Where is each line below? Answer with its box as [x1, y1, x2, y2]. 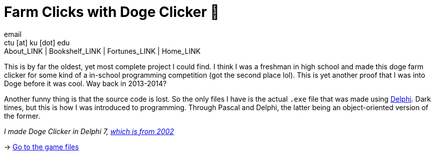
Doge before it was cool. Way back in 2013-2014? [4, 79, 167, 88]
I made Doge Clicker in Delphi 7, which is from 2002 [4, 127, 174, 136]
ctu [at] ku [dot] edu [4, 38, 70, 47]
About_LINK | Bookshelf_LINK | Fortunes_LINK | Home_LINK [4, 46, 201, 55]
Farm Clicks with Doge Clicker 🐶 [4, 3, 220, 20]
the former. [4, 111, 40, 120]
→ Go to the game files [4, 142, 79, 151]
